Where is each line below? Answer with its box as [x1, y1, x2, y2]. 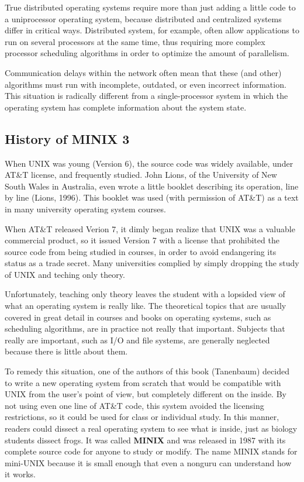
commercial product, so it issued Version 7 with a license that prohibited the [5, 234, 279, 246]
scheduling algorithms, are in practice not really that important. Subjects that [5, 322, 285, 335]
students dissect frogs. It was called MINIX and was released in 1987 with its [5, 433, 286, 446]
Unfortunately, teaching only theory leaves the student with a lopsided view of [5, 288, 285, 300]
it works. [5, 468, 36, 480]
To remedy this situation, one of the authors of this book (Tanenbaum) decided [5, 365, 289, 377]
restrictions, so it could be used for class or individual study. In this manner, [5, 411, 279, 423]
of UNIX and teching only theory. [5, 268, 125, 280]
